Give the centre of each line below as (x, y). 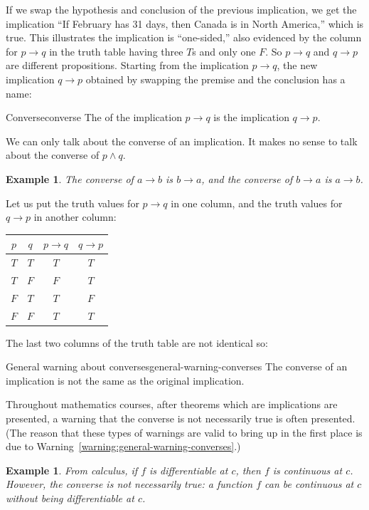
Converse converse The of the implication (94, 117)
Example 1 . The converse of (70, 178)
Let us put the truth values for (73, 203)
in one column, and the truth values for (257, 203)
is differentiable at (189, 470)
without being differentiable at (70, 498)
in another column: (75, 217)
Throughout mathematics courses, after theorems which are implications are (172, 404)
